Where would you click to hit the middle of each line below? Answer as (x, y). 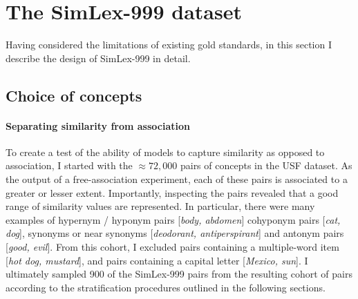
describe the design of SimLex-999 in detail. (98, 58)
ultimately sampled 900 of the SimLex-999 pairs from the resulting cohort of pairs (179, 274)
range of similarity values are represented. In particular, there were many (160, 206)
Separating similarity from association (98, 125)
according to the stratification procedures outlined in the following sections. (166, 287)
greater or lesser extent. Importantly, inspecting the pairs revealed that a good (172, 192)
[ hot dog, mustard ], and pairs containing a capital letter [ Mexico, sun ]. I (157, 260)
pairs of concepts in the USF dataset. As (266, 165)
